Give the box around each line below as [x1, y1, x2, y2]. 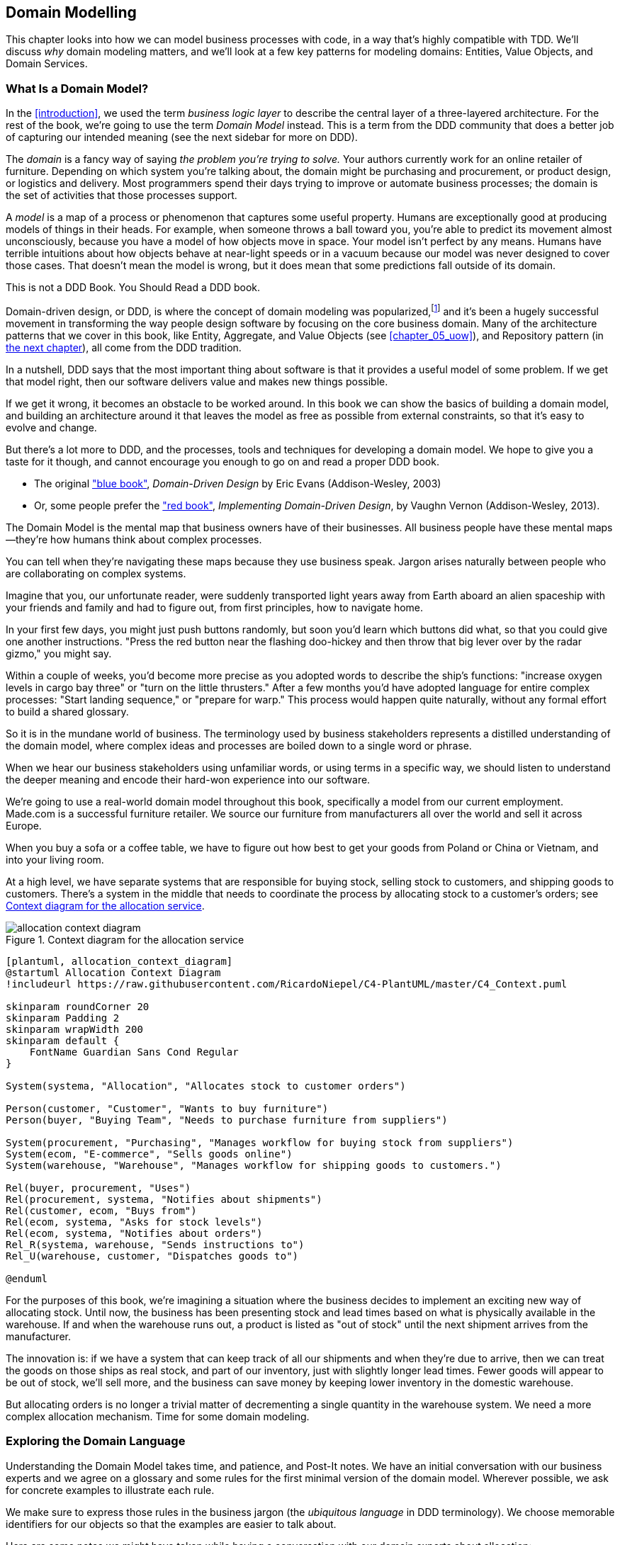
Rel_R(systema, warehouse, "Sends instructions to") [6, 1238, 305, 1250]
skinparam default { [6, 1034, 120, 1046]
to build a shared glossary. [6, 705, 129, 718]
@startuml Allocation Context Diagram [6, 966, 221, 978]
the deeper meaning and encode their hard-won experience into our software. [6, 773, 371, 786]
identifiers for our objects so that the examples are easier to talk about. [6, 1517, 337, 1530]
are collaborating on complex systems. [6, 567, 186, 579]
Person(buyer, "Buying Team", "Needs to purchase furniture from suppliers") [6, 1114, 448, 1126]
